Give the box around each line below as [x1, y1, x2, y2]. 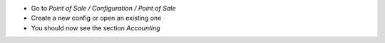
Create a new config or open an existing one [31, 14, 162, 23]
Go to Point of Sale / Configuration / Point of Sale [31, 4, 176, 12]
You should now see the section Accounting [31, 23, 160, 32]
